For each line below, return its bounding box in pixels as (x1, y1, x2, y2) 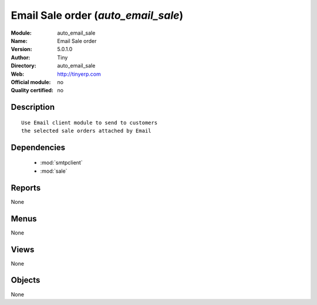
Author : (11, 53, 31, 61)
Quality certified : (11, 87, 54, 94)
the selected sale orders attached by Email (21, 128, 152, 135)
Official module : (11, 78, 51, 85)
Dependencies (11, 142, 66, 152)
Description (11, 102, 55, 112)
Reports (11, 183, 41, 193)
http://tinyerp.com (57, 71, 101, 78)
